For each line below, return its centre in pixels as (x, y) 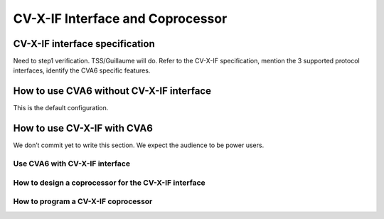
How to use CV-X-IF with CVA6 (83, 128)
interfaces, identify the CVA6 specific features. (82, 70)
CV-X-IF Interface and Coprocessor (120, 18)
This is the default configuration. (61, 108)
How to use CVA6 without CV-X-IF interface (112, 91)
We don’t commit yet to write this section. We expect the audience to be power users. (139, 145)
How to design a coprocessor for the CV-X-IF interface (109, 183)
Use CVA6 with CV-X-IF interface (72, 164)
